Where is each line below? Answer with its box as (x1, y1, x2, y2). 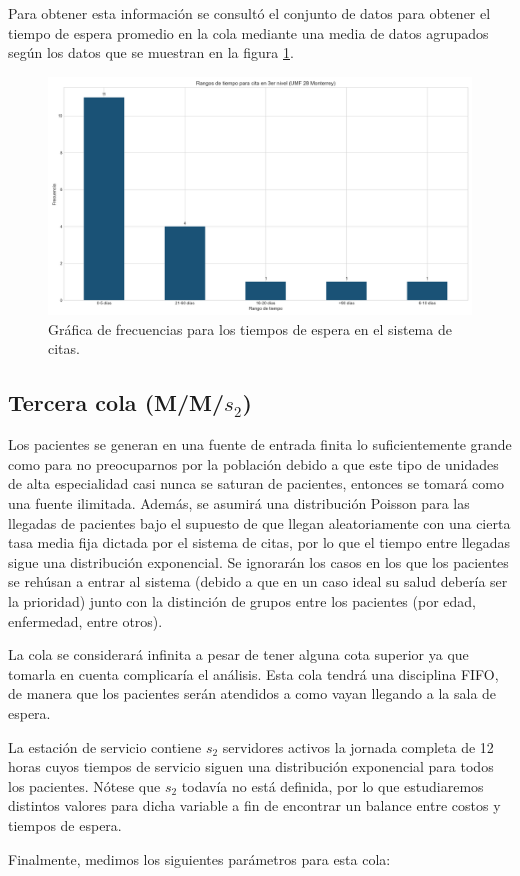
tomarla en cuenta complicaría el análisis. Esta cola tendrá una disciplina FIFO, (8, 663, 499, 684)
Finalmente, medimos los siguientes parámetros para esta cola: (8, 848, 391, 869)
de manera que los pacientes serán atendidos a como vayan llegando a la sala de (8, 683, 497, 704)
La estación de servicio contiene (8, 736, 202, 757)
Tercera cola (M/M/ (8, 387, 225, 418)
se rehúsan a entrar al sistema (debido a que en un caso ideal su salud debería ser (8, 571, 508, 592)
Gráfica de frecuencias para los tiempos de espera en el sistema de (48, 318, 452, 339)
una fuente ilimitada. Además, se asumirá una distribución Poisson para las (8, 493, 470, 514)
